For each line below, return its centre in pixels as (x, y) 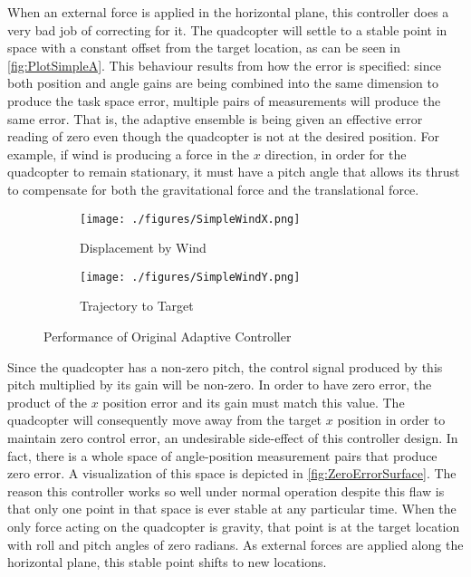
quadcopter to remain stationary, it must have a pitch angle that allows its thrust (234, 172)
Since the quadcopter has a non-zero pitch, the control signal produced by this (225, 366)
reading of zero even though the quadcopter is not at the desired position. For (224, 136)
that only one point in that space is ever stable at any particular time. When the (232, 509)
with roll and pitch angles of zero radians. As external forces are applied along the (235, 544)
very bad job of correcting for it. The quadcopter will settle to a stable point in (227, 29)
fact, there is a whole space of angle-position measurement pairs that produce (222, 455)
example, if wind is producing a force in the (128, 154)
